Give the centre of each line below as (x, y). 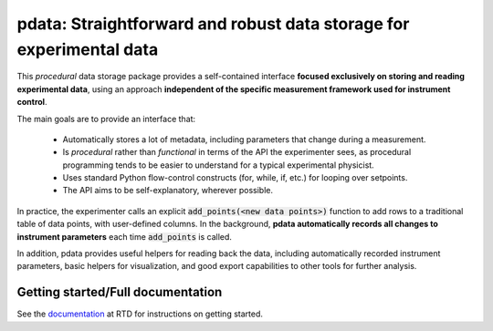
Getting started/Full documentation (120, 292)
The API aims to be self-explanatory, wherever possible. (168, 191)
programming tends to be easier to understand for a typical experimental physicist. (218, 165)
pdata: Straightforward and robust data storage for (213, 24)
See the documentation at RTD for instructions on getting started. (140, 314)
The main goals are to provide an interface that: (106, 119)
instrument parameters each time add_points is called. (125, 236)
